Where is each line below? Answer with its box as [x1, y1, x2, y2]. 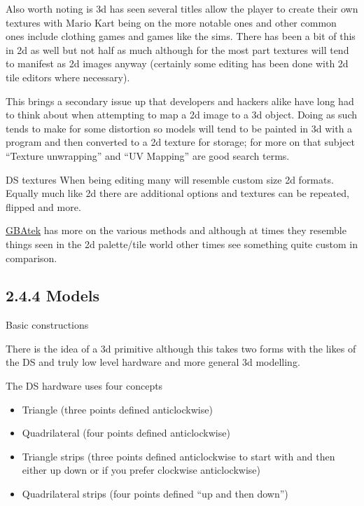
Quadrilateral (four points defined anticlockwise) [22, 425, 230, 440]
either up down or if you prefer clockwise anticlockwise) [22, 463, 260, 477]
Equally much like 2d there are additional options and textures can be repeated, [6, 186, 349, 200]
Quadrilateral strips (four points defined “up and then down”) [22, 486, 288, 501]
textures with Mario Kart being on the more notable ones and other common [6, 15, 337, 29]
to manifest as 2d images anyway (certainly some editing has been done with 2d [6, 56, 349, 71]
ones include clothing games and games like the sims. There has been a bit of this [6, 29, 356, 43]
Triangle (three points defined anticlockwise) [22, 402, 213, 416]
